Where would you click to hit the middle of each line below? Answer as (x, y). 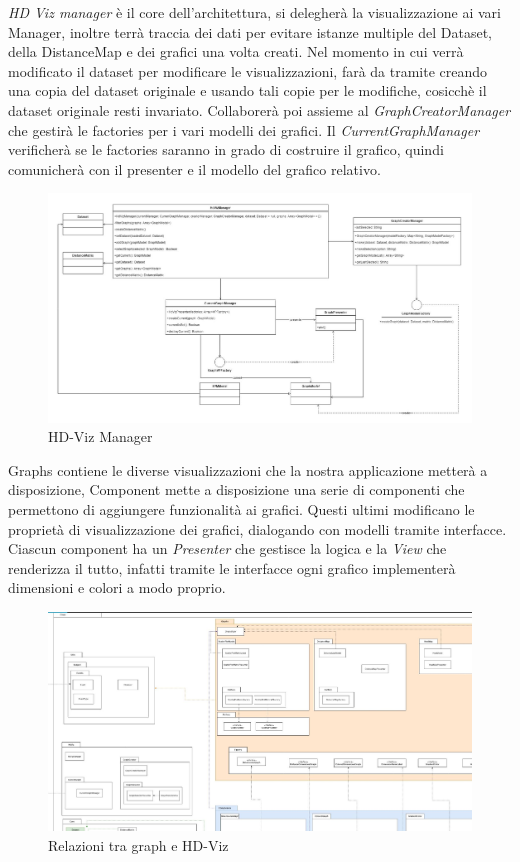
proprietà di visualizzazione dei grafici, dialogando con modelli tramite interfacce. (257, 528)
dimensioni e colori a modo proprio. (117, 587)
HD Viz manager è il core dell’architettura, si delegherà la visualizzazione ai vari (254, 12)
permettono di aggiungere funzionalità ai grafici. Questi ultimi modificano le (241, 508)
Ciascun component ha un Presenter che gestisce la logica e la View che (227, 548)
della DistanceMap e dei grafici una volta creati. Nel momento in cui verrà (236, 51)
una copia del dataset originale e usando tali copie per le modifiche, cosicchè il (247, 90)
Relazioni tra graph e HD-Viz (138, 844)
